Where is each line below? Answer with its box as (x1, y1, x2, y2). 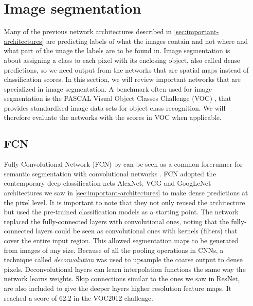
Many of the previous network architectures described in (4, 26, 172, 37)
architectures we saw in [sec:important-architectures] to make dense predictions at (4, 188, 248, 198)
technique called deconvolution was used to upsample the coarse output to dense (4, 254, 243, 265)
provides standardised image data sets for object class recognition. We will (4, 102, 226, 113)
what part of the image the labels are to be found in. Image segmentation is (4, 45, 230, 56)
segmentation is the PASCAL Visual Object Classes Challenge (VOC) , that (4, 93, 232, 103)
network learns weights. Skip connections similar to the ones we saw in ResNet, (4, 273, 240, 284)
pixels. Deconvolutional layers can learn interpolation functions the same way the (4, 264, 246, 274)
